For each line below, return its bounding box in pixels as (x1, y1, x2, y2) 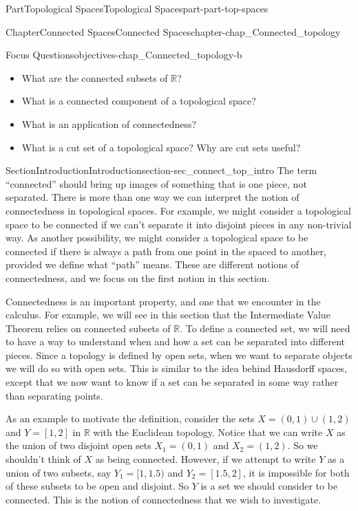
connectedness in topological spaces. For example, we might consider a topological (6, 203, 351, 217)
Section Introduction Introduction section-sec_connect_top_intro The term (6, 163, 317, 177)
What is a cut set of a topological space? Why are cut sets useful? (21, 140, 301, 154)
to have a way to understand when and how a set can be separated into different (6, 334, 346, 349)
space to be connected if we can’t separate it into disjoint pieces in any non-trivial (6, 217, 352, 231)
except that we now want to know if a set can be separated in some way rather (6, 375, 339, 389)
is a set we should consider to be (200, 479, 338, 493)
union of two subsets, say (6, 465, 112, 479)
